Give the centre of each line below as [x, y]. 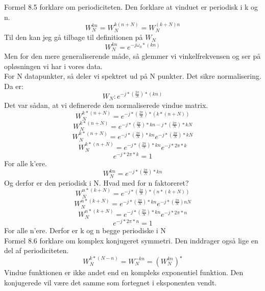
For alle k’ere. [26, 163]
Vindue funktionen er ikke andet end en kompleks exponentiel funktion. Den [124, 272]
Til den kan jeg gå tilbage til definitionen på [74, 37]
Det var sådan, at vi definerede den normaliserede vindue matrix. [106, 105]
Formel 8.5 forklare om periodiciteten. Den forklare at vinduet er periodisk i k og [131, 7]
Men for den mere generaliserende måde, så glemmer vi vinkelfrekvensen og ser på [132, 55]
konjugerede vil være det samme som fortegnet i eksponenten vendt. [111, 282]
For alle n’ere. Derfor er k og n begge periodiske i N [85, 230]
